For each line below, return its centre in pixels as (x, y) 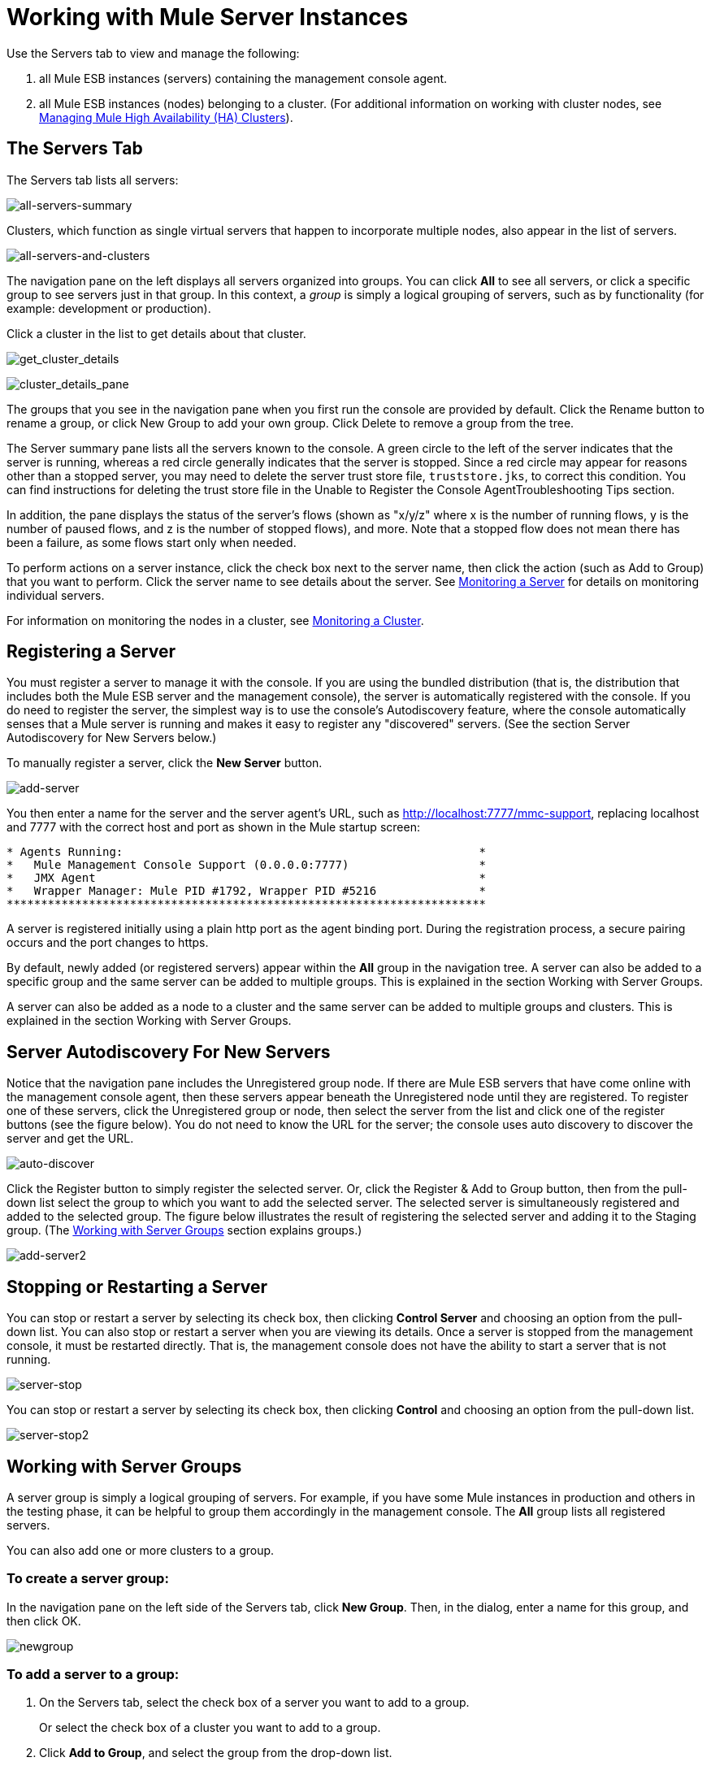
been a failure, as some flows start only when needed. (152, 542)
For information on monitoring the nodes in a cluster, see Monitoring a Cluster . (215, 620)
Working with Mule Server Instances (208, 17)
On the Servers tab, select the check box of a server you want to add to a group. (254, 1703)
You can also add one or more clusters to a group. (141, 1550)
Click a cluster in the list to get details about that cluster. (156, 333)
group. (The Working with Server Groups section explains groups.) (184, 1230)
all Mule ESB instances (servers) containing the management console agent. (243, 78)
